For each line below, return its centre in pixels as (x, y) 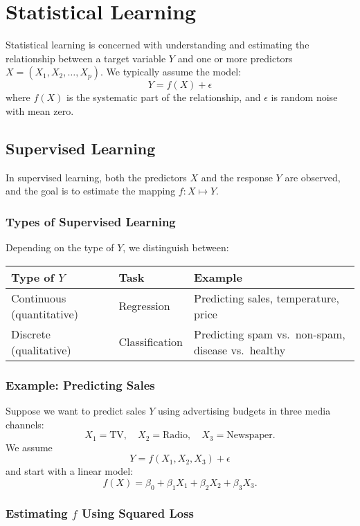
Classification (151, 342)
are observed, (313, 177)
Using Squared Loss (138, 513)
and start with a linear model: (70, 471)
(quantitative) (45, 314)
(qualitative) (41, 350)
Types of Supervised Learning (91, 221)
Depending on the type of (60, 247)
